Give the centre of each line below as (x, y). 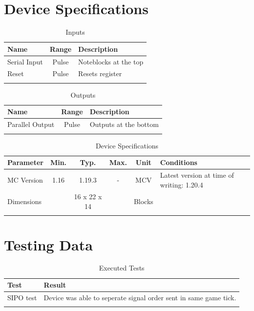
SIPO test (22, 297)
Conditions (179, 162)
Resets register (100, 73)
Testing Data (48, 244)
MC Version (25, 179)
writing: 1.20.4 (181, 184)
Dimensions (24, 201)
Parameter (25, 162)
